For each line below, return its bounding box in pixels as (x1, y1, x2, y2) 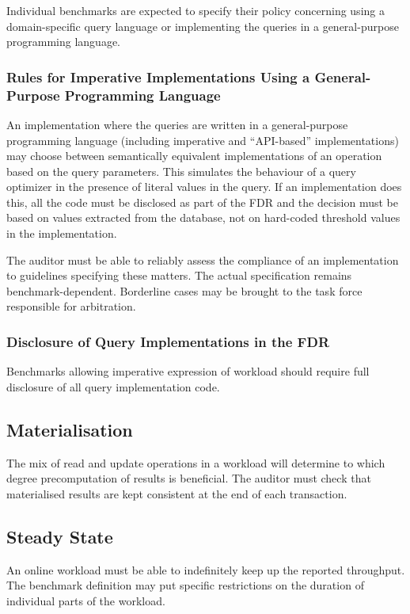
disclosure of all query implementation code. (6, 378, 220, 395)
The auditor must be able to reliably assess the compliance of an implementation (6, 251, 399, 268)
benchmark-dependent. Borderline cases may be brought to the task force (6, 282, 363, 299)
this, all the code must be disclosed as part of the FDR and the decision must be (6, 193, 399, 210)
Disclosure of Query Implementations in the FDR (6, 331, 330, 351)
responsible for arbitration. (6, 298, 136, 315)
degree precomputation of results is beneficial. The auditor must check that (6, 470, 371, 486)
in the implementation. (6, 225, 117, 242)
